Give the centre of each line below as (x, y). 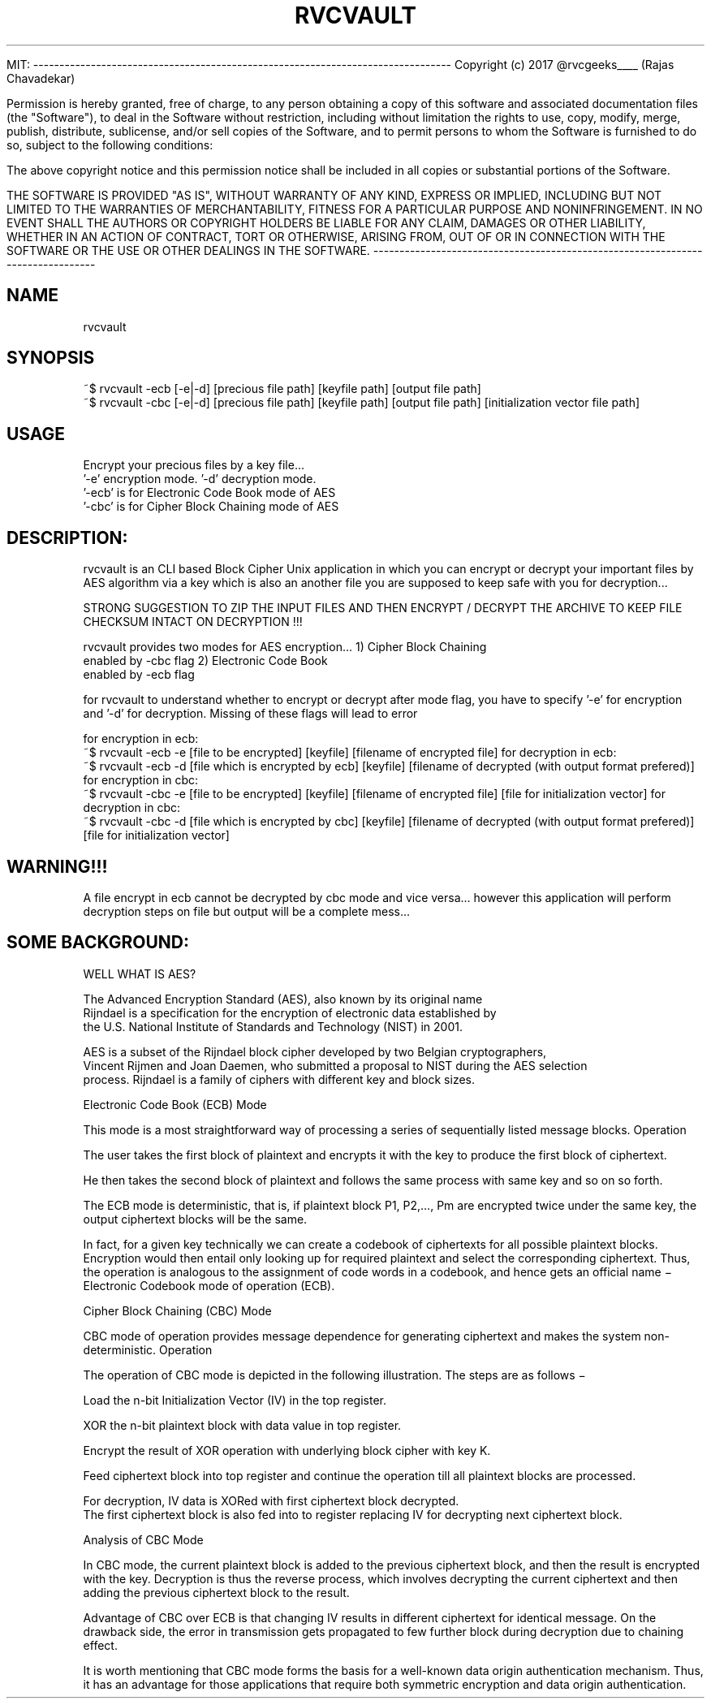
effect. (100, 1645)
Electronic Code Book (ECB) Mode (175, 1104)
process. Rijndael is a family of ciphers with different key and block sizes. (279, 1079)
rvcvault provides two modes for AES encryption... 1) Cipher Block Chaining (285, 647)
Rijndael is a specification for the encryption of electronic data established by (290, 1012)
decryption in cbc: (132, 808)
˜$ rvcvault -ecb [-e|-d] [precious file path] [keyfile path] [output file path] (282, 389)
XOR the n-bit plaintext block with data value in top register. (242, 1425)
